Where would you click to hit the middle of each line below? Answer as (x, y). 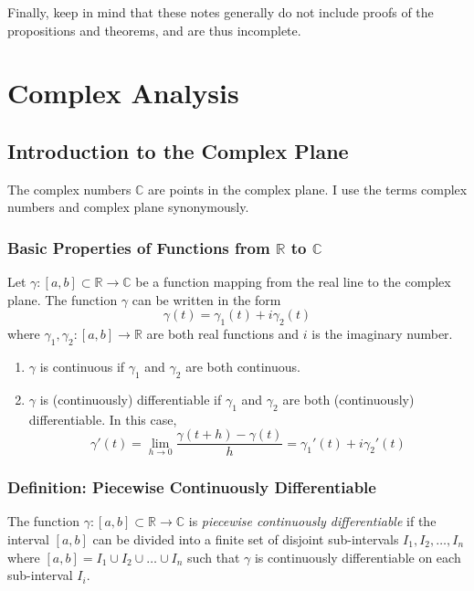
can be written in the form (206, 299)
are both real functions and (223, 334)
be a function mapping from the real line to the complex (293, 282)
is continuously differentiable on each (358, 557)
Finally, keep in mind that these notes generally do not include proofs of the (221, 12)
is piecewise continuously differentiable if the (312, 521)
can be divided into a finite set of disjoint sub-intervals (246, 539)
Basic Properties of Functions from (139, 247)
